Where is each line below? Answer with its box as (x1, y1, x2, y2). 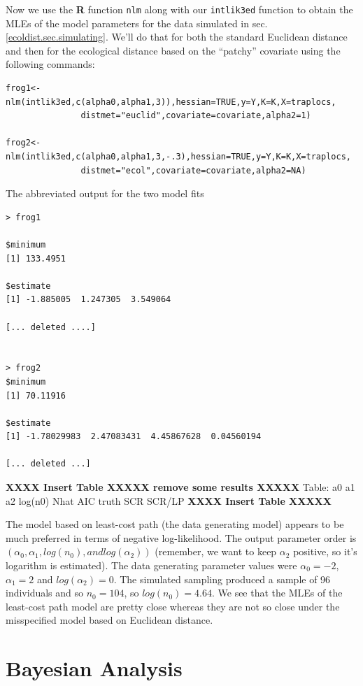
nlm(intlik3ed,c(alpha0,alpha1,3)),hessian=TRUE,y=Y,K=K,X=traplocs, (6, 97, 336, 107)
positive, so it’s (293, 544, 357, 559)
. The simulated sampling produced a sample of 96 (113, 571, 331, 586)
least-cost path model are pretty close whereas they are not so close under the (6, 599, 340, 613)
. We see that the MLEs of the (211, 585, 343, 600)
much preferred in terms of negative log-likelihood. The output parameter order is (6, 530, 357, 545)
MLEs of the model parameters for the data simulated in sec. (6, 15, 268, 30)
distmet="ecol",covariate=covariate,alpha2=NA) (80, 165, 306, 176)
